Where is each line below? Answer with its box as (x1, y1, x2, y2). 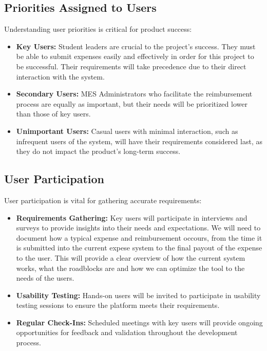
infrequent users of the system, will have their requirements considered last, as (16, 135, 262, 146)
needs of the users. (16, 272, 74, 283)
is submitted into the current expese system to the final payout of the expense (16, 242, 262, 253)
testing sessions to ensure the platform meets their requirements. (16, 300, 220, 310)
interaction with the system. (16, 71, 105, 82)
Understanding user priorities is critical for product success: (4, 24, 192, 34)
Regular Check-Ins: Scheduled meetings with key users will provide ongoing (16, 317, 263, 327)
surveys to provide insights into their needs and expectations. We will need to (16, 222, 261, 233)
